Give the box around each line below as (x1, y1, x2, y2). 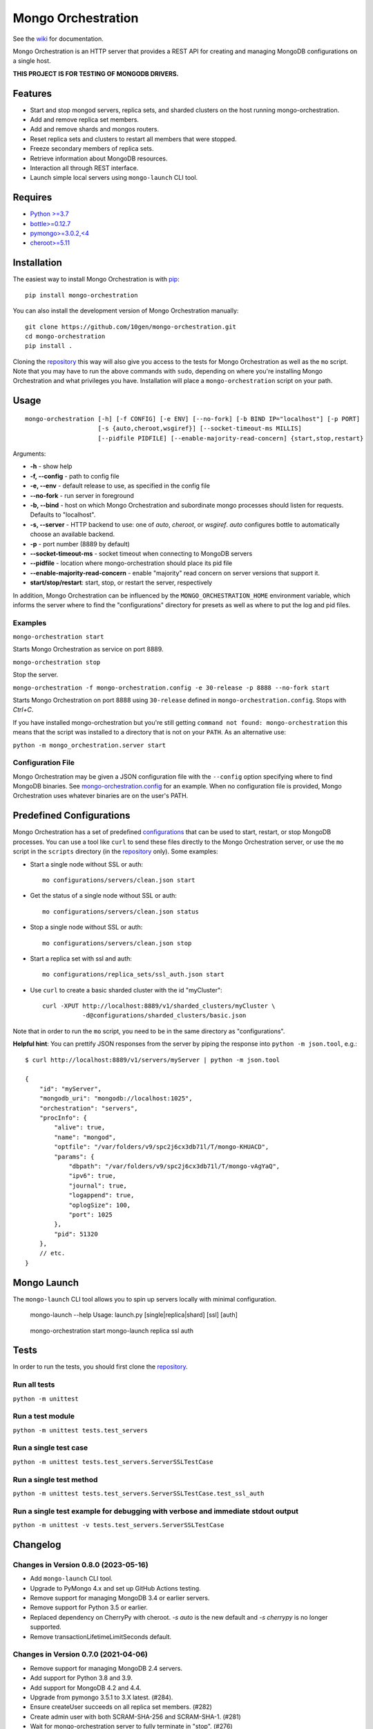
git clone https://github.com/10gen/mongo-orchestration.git (25, 322, 236, 331)
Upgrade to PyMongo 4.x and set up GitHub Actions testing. (30, 1584, 202, 1592)
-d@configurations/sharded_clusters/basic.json (82, 1012, 247, 1019)
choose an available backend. (30, 530, 115, 539)
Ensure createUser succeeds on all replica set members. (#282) (30, 1703, 212, 1711)
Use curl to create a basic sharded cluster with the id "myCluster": (30, 986, 222, 994)
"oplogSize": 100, (68, 1201, 131, 1209)
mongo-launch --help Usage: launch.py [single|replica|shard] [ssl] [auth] (30, 1311, 238, 1319)
